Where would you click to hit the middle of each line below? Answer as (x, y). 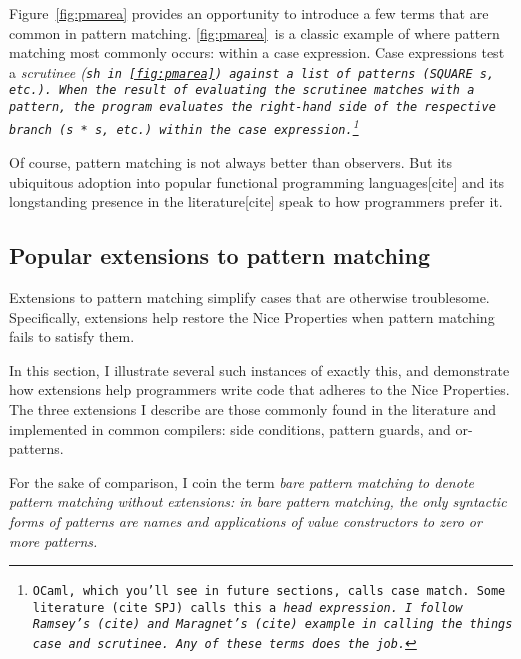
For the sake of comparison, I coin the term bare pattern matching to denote (241, 481)
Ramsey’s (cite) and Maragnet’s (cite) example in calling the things (272, 624)
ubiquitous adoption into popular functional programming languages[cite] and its (257, 181)
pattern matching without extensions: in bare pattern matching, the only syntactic (258, 501)
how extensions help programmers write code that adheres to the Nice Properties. (259, 389)
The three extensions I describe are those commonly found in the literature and (252, 409)
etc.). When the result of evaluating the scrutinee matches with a (242, 90)
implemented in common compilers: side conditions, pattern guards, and (230, 428)
